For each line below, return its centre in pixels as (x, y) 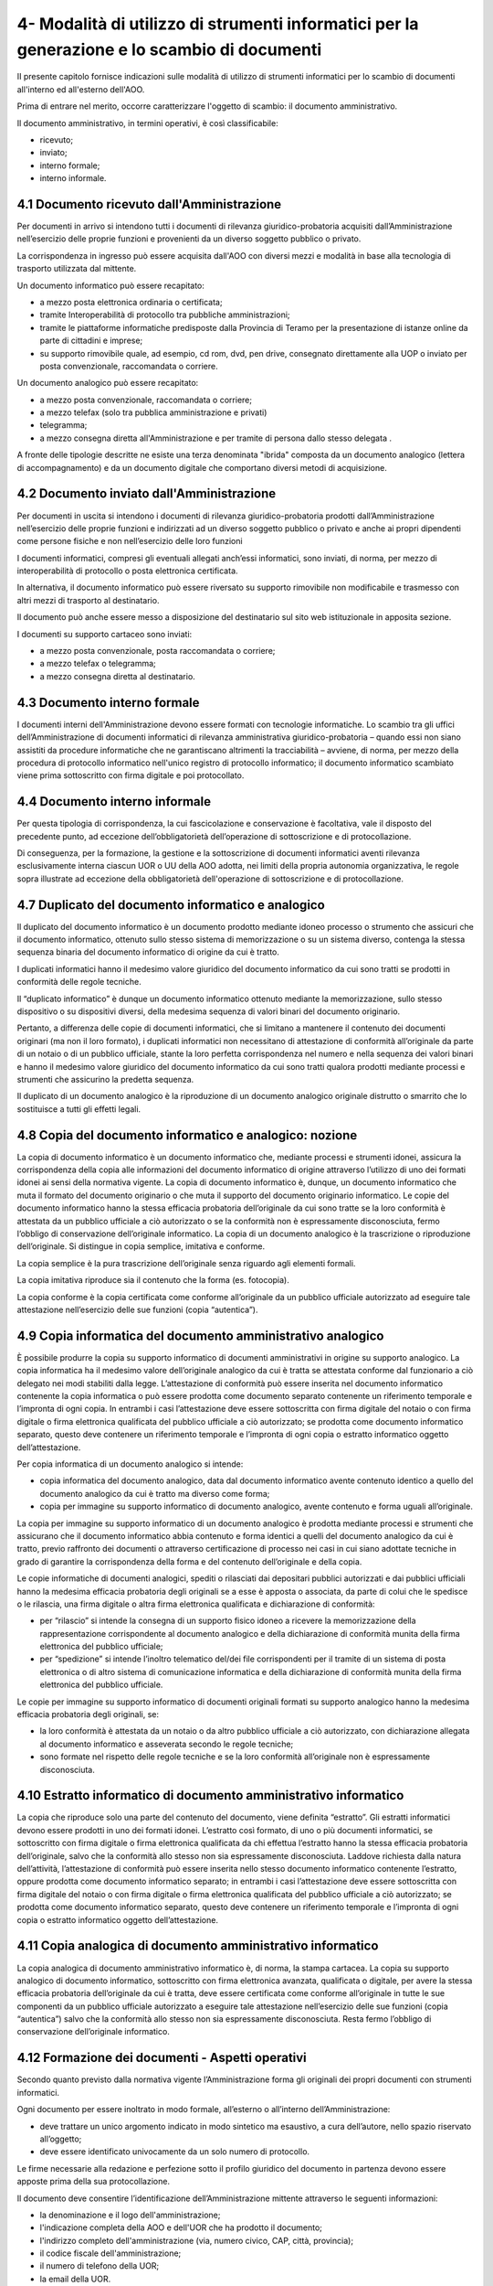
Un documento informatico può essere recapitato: (111, 285)
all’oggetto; (61, 2139)
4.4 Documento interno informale (114, 801)
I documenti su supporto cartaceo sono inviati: (105, 634)
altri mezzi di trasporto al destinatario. (88, 600)
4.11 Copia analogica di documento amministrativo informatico (198, 1946)
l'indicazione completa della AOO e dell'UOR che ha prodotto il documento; (181, 2227)
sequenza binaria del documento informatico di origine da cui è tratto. (148, 952)
